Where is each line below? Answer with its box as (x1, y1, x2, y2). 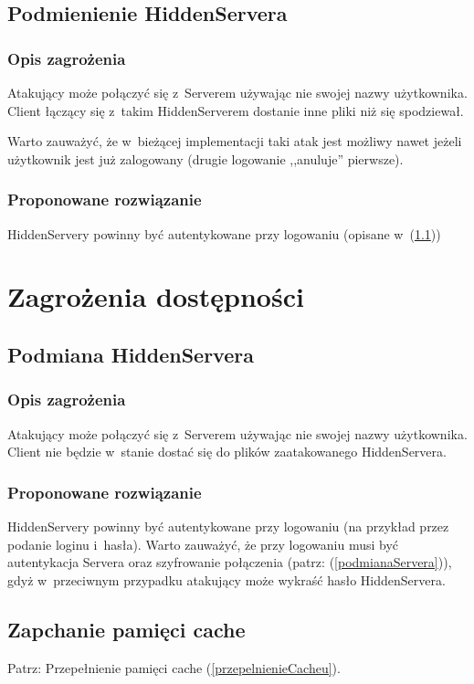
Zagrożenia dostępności (7, 278, 304, 315)
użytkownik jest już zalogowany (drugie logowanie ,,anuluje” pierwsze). (7, 149, 404, 168)
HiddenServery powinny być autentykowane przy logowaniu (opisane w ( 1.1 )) (7, 224, 441, 243)
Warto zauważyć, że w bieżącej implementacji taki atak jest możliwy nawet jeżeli (7, 132, 462, 151)
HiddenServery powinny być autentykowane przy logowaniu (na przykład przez (7, 516, 449, 535)
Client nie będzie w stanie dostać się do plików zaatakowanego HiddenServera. (7, 442, 447, 461)
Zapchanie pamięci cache (7, 615, 246, 643)
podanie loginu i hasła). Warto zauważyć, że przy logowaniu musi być (7, 534, 399, 553)
